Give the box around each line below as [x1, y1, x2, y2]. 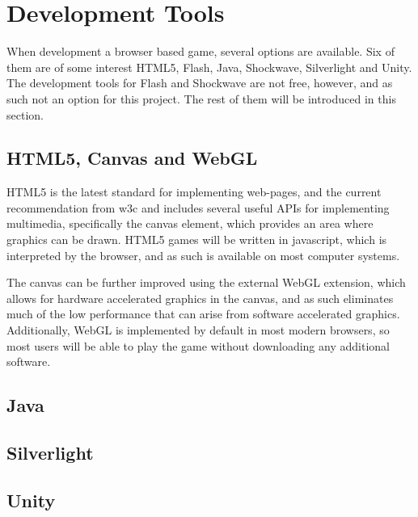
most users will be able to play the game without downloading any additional [6, 337, 390, 354]
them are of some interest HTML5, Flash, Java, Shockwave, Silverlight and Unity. [6, 58, 412, 75]
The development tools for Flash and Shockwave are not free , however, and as [6, 74, 393, 91]
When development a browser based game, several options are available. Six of [6, 43, 395, 60]
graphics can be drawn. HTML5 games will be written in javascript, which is [6, 231, 387, 248]
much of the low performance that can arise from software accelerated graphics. [6, 305, 400, 322]
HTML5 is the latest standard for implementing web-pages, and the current [6, 183, 382, 200]
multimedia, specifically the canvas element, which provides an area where [6, 215, 374, 232]
